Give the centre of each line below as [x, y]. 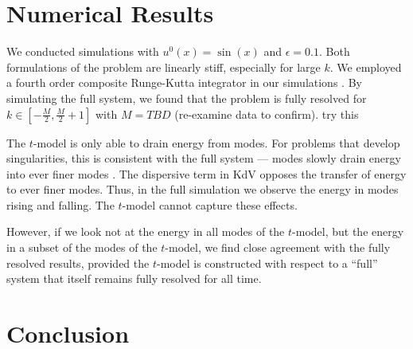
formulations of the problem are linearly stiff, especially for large [164, 67]
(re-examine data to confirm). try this [267, 114]
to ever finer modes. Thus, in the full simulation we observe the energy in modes [203, 189]
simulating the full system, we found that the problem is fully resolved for [187, 98]
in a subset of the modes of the [82, 247]
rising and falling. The [60, 204]
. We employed [366, 67]
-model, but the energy [348, 231]
